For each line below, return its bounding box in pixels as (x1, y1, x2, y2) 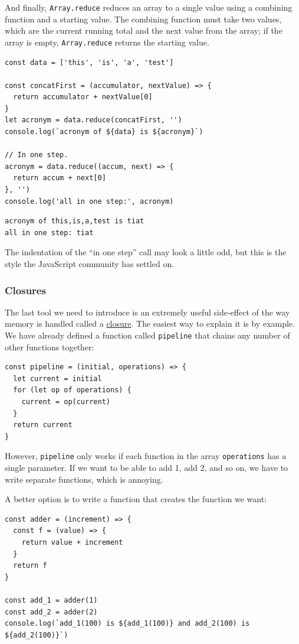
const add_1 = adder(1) (5, 596, 98, 604)
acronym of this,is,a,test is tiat (5, 217, 144, 226)
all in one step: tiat (5, 228, 94, 237)
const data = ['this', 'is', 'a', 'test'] (5, 58, 174, 67)
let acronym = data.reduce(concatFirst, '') (5, 116, 182, 125)
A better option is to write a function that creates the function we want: (5, 493, 267, 505)
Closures (5, 282, 46, 297)
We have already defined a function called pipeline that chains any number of (5, 329, 290, 341)
